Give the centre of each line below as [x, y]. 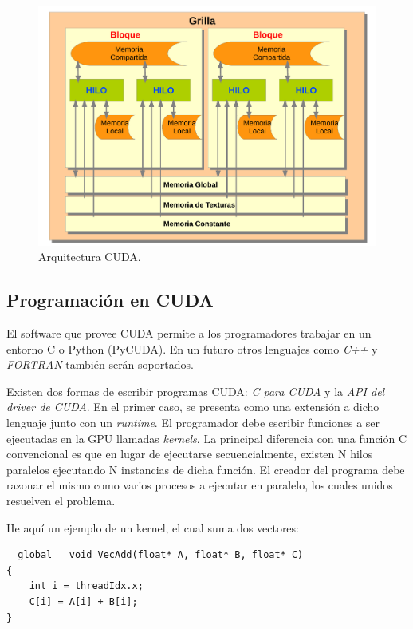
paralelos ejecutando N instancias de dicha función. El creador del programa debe [206, 469]
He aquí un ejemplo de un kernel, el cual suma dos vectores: [153, 527]
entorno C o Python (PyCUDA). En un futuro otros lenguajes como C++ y [192, 348]
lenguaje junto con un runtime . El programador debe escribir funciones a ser [193, 423]
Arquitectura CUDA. [90, 257]
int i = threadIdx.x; [86, 586]
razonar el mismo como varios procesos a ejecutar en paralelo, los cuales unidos [200, 485]
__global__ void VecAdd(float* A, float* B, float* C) [155, 555]
